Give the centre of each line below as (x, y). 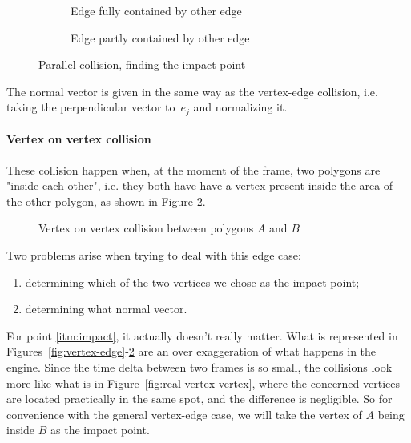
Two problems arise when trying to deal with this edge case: (154, 255)
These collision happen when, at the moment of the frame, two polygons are (193, 169)
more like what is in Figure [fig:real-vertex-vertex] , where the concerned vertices (203, 383)
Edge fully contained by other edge (156, 10)
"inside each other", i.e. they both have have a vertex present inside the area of (200, 185)
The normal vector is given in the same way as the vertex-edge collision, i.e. (192, 91)
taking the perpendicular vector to (91, 107)
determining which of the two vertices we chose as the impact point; (192, 282)
